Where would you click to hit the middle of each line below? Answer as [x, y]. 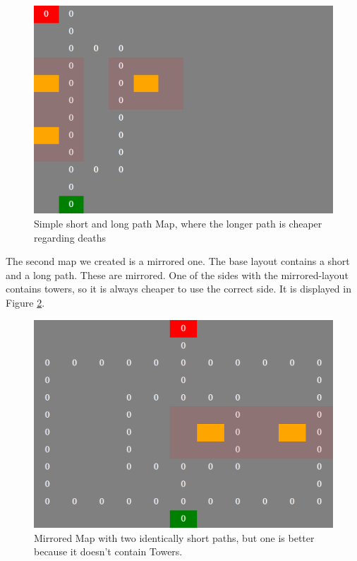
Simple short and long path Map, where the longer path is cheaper [178, 223]
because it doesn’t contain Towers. [108, 551]
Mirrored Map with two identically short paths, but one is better [174, 537]
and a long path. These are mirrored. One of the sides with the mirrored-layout [177, 274]
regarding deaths [70, 237]
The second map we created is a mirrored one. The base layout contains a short [178, 261]
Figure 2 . [25, 302]
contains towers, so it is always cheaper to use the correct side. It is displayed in [178, 289]
